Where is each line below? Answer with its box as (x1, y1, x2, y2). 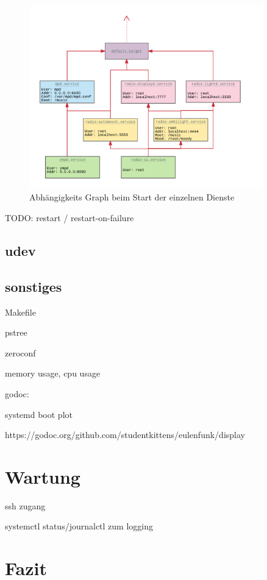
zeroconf (5, 346, 36, 359)
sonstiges (5, 277, 62, 295)
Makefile (5, 305, 36, 318)
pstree (5, 326, 27, 339)
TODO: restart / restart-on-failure (5, 211, 134, 224)
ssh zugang (5, 499, 46, 512)
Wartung (5, 464, 80, 489)
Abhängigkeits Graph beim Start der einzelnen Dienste (29, 191, 235, 203)
